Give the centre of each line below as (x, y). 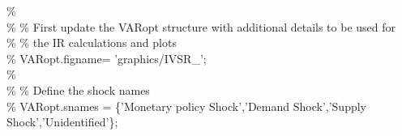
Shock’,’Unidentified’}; (62, 122)
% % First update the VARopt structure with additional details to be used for (201, 26)
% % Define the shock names (78, 89)
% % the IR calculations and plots (92, 42)
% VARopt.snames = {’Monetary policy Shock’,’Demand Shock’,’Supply (186, 106)
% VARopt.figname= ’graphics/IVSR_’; (107, 58)
